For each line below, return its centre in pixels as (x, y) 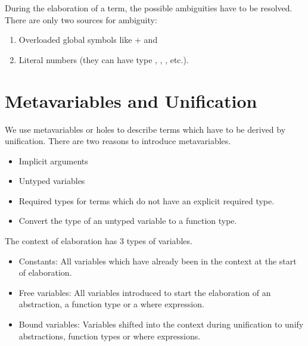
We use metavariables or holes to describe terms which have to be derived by (145, 129)
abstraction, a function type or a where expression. (111, 304)
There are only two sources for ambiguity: (81, 19)
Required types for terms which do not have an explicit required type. (147, 200)
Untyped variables (52, 181)
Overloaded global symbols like (75, 40)
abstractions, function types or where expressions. (110, 336)
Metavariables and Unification (131, 100)
